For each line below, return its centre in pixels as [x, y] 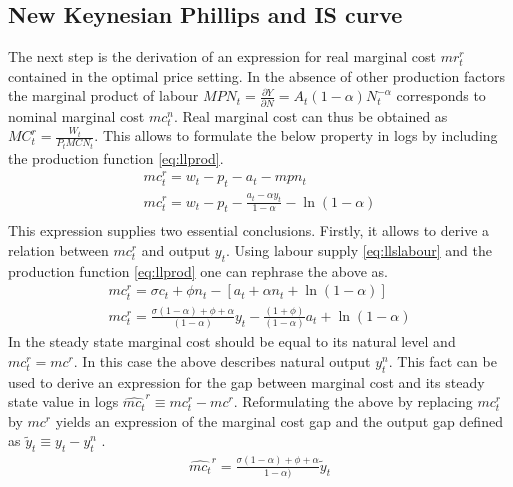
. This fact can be [442, 360]
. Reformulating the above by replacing [353, 401]
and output [176, 249]
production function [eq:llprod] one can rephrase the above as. [198, 270]
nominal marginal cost [76, 115]
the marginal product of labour [103, 95]
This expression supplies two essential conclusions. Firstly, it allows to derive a [249, 230]
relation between [58, 249]
